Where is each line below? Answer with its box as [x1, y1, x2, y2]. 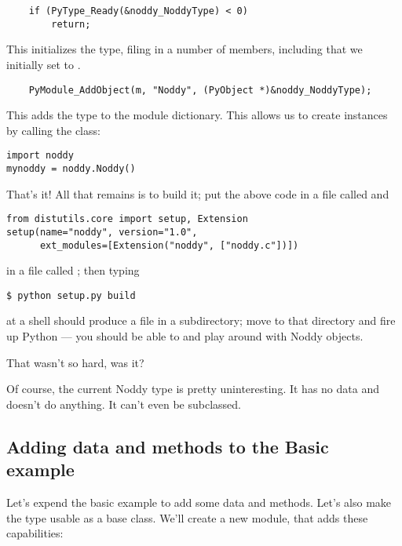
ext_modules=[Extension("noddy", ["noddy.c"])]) [39, 239, 299, 251]
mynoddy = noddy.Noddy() [6, 163, 136, 174]
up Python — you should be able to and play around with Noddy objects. [6, 328, 364, 344]
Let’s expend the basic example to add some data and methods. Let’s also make [6, 494, 392, 511]
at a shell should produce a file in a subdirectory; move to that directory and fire [6, 312, 396, 329]
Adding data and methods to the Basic [6, 434, 329, 458]
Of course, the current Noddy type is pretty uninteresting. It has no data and [6, 380, 379, 397]
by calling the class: [6, 122, 100, 138]
